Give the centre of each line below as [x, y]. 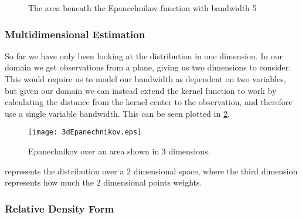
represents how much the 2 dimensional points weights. [104, 182]
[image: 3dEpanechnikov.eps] [85, 132]
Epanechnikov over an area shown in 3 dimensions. [119, 151]
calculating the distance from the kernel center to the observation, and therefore [149, 102]
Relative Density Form [60, 208]
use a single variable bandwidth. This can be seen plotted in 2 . [117, 113]
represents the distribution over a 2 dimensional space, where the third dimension [151, 171]
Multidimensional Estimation [75, 34]
